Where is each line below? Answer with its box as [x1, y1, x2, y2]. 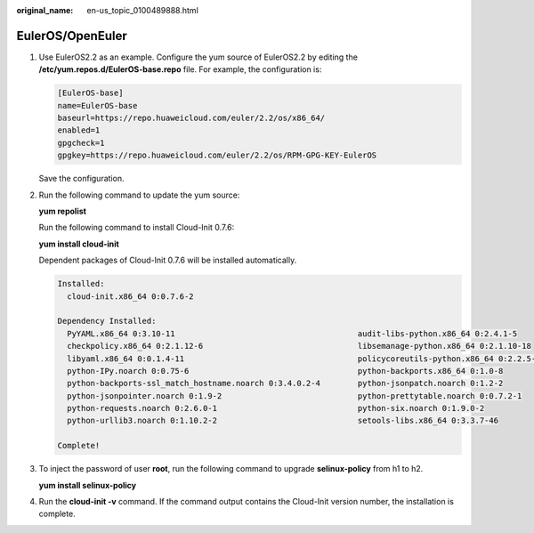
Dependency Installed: [57, 316, 157, 327]
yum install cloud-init [38, 238, 119, 249]
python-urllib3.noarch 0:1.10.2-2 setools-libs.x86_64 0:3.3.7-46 [67, 416, 498, 426]
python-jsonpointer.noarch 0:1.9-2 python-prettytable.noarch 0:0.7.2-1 [67, 391, 522, 400]
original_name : [16, 5, 74, 15]
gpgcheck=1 [57, 138, 105, 148]
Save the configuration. [38, 174, 125, 184]
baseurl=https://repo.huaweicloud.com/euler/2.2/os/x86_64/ [57, 113, 326, 124]
